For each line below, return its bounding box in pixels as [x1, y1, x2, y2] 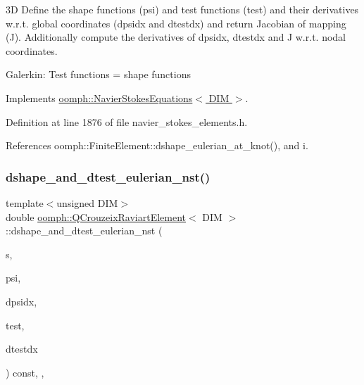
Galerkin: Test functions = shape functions [6, 67, 191, 82]
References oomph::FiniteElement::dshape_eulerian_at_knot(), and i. [6, 138, 308, 153]
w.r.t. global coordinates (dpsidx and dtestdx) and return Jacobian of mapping [6, 15, 346, 30]
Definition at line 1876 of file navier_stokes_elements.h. [6, 114, 248, 129]
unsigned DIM [56, 195, 118, 210]
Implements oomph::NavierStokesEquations [6, 90, 193, 105]
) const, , [6, 365, 44, 379]
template [6, 195, 44, 210]
